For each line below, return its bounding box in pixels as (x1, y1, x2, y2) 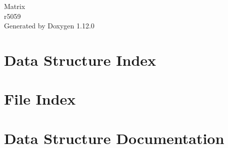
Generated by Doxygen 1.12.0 (4, 20, 94, 31)
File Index (4, 89, 76, 109)
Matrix (4, 1, 25, 11)
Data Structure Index (4, 49, 156, 70)
